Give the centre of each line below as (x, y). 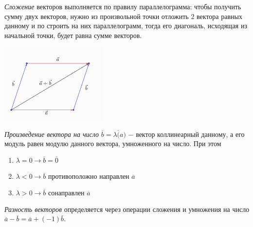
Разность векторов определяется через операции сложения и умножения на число (127, 209)
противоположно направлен (89, 176)
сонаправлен (66, 193)
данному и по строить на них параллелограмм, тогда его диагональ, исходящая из (126, 26)
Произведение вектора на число (52, 134)
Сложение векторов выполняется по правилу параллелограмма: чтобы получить (123, 6)
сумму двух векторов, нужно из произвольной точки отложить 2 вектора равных (123, 16)
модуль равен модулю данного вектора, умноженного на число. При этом (113, 143)
